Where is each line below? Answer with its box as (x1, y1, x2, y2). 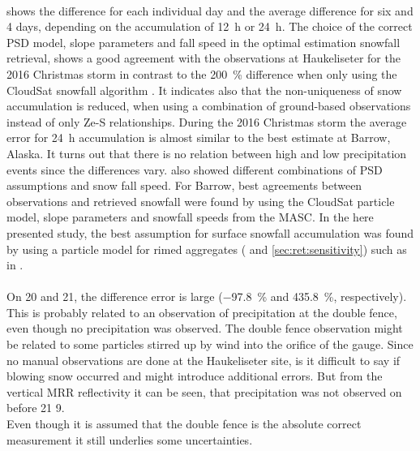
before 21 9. (6, 399, 65, 416)
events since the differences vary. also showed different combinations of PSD (6, 161, 383, 178)
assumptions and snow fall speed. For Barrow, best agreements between (6, 177, 362, 194)
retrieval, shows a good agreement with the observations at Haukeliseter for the (6, 49, 401, 67)
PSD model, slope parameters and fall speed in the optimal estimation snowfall (6, 33, 401, 50)
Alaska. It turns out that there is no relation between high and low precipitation (6, 144, 407, 161)
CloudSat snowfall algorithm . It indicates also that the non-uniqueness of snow (6, 81, 402, 98)
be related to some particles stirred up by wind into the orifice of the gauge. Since (6, 336, 414, 353)
